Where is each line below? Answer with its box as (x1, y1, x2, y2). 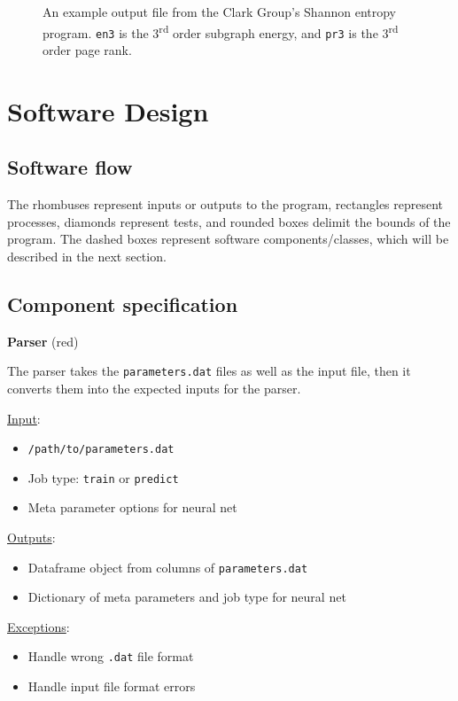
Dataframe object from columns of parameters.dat (27, 557, 308, 576)
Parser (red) (7, 331, 79, 350)
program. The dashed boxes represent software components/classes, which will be (7, 230, 449, 248)
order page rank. (43, 40, 132, 58)
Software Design (7, 92, 209, 129)
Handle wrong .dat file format (27, 647, 194, 666)
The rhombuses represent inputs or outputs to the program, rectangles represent (7, 195, 444, 214)
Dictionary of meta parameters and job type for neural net (27, 588, 346, 606)
